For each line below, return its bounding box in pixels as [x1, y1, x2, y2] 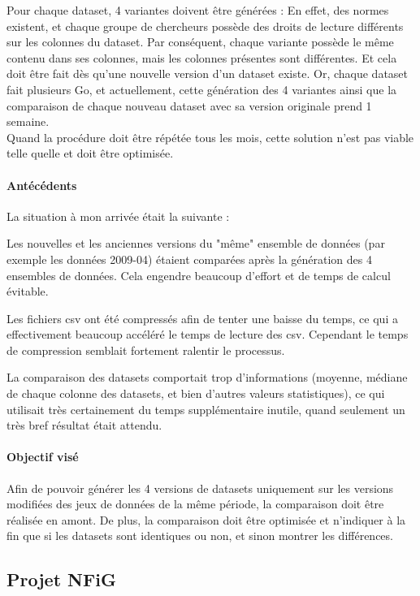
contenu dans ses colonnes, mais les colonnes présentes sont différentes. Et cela [6, 49, 397, 66]
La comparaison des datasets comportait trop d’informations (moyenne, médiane [6, 369, 408, 386]
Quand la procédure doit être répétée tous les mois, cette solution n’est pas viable [6, 128, 414, 145]
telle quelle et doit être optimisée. [6, 145, 174, 162]
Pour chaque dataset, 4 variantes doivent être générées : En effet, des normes [6, 2, 389, 18]
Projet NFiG [6, 567, 116, 592]
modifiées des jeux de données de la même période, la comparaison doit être [6, 495, 384, 512]
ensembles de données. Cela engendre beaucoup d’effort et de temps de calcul [6, 266, 391, 283]
